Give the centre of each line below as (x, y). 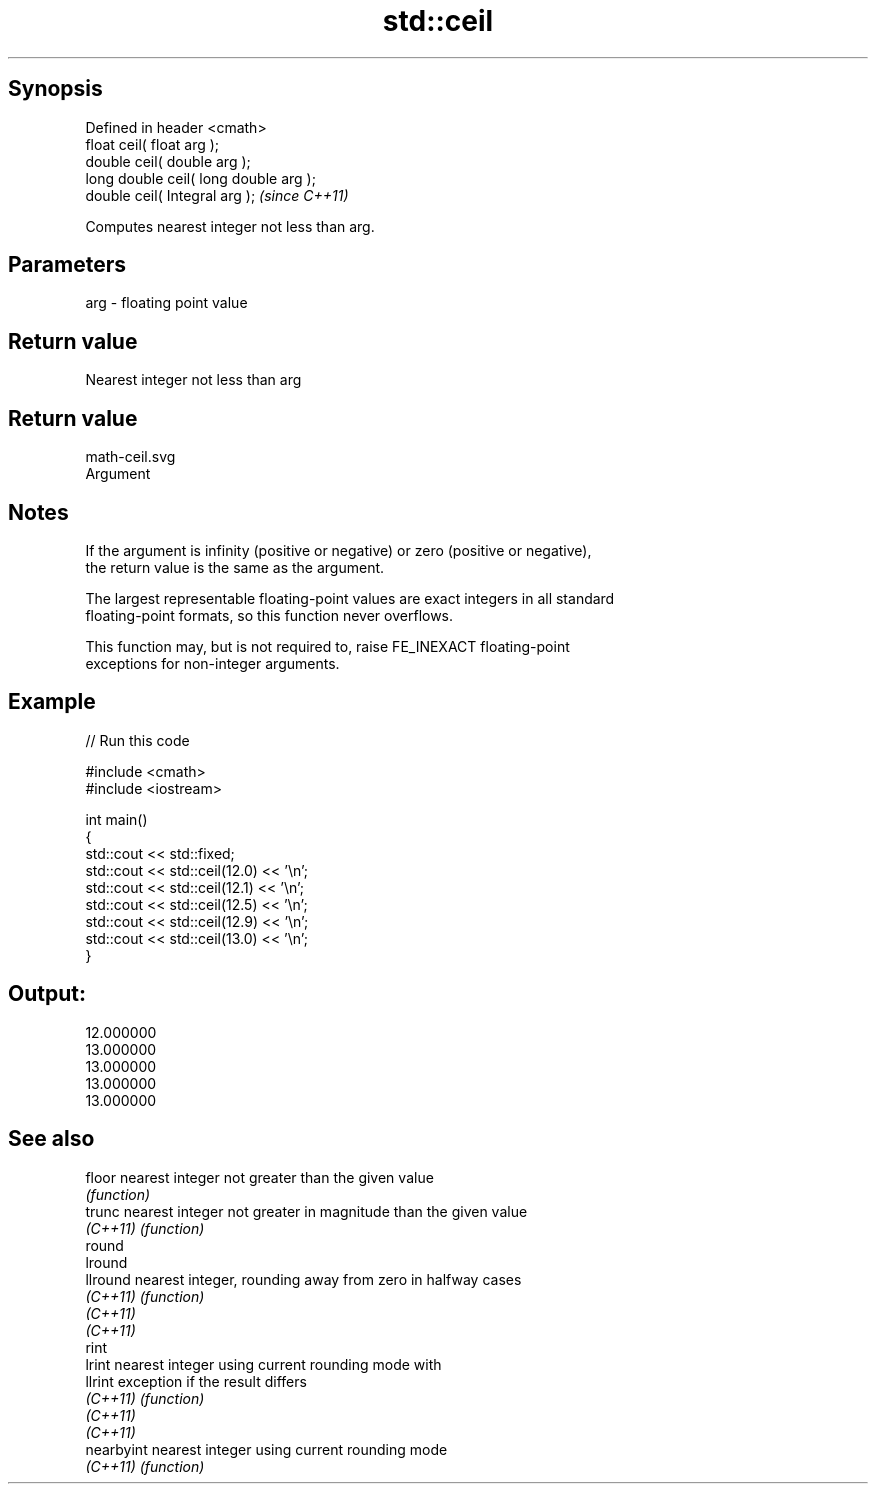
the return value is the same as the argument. (235, 567)
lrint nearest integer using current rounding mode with (263, 1364)
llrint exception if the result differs (196, 1381)
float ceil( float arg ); (152, 144)
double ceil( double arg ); (168, 161)
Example (52, 702)
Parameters (67, 265)
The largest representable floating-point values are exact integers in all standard (350, 598)
